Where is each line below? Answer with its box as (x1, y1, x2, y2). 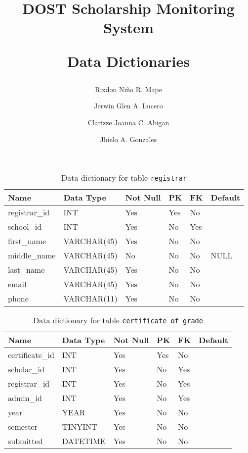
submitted (8, 435, 43, 447)
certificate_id (8, 349, 54, 361)
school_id (8, 221, 42, 233)
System (103, 17, 154, 38)
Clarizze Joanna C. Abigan (87, 117, 169, 127)
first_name (8, 235, 46, 247)
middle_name (8, 250, 56, 261)
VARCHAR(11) (63, 293, 118, 304)
